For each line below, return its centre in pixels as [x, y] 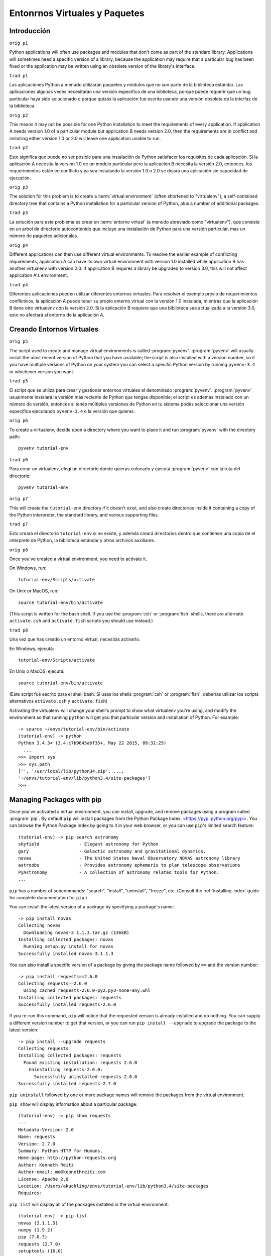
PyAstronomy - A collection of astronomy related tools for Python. [119, 872]
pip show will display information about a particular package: [73, 1104]
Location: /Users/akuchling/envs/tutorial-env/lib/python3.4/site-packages [113, 1186]
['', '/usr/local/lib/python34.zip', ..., [71, 771]
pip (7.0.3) [33, 1237]
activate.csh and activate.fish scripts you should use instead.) [81, 621]
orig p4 [19, 245]
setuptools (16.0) [41, 1251]
